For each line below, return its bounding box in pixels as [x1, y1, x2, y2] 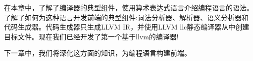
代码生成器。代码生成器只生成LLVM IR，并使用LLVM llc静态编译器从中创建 [4, 22, 250, 32]
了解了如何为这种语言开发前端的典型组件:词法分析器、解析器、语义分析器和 [4, 12, 249, 22]
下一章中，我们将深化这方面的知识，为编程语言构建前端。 [4, 48, 191, 58]
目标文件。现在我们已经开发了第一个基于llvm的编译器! [4, 31, 179, 41]
